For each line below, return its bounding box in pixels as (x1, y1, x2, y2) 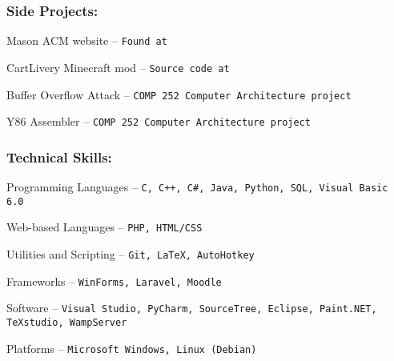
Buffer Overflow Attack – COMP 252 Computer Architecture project (6, 86, 352, 102)
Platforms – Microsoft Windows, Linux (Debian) (6, 339, 257, 356)
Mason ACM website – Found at (6, 32, 167, 49)
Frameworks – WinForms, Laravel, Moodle (6, 272, 222, 289)
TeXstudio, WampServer (6, 317, 127, 328)
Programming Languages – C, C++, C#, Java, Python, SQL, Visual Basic (6, 178, 388, 195)
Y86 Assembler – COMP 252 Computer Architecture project (6, 113, 311, 130)
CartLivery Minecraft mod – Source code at (6, 58, 230, 75)
